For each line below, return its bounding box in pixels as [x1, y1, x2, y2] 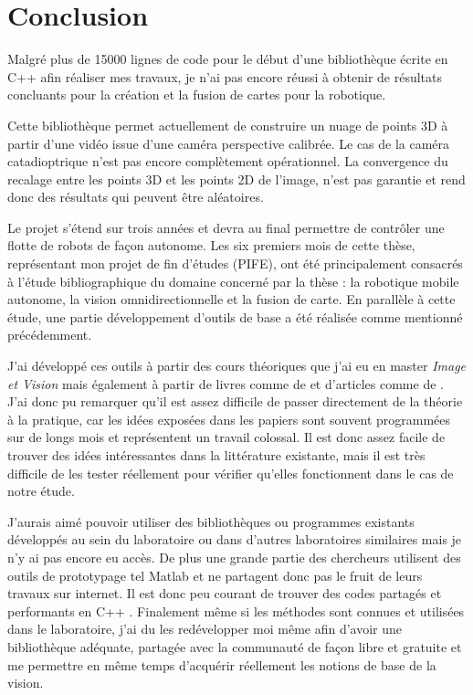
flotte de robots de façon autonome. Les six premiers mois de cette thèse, [7, 236, 415, 255]
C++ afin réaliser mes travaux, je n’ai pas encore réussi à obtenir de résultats [7, 67, 442, 86]
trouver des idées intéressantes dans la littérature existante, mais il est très [7, 446, 426, 464]
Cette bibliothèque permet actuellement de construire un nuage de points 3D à [7, 115, 448, 134]
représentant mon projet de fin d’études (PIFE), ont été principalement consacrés [7, 254, 463, 273]
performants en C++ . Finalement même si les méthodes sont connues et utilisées [7, 601, 465, 620]
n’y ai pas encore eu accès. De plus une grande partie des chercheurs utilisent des [7, 547, 461, 566]
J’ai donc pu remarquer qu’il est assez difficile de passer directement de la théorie [7, 392, 463, 411]
